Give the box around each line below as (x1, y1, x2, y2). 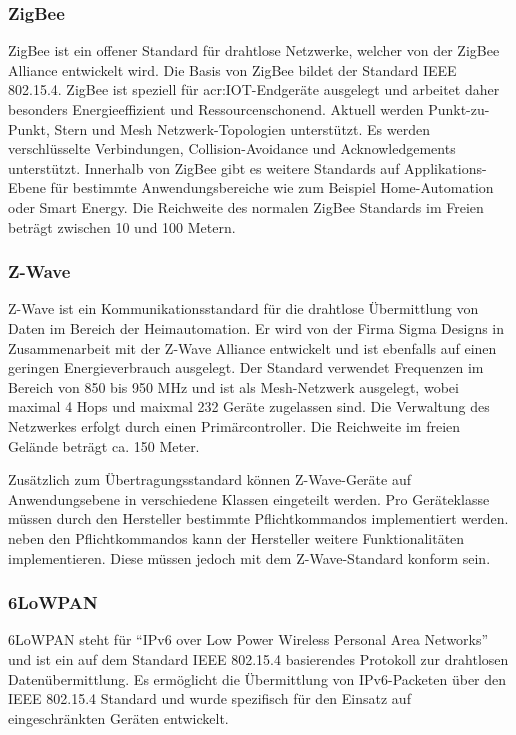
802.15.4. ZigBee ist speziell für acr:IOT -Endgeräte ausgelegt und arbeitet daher (8, 79, 500, 100)
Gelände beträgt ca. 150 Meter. (8, 435, 200, 456)
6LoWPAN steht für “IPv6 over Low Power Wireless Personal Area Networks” (8, 629, 489, 650)
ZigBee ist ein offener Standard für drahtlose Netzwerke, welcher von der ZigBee (8, 40, 500, 61)
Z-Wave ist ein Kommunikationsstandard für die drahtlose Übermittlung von (8, 298, 479, 319)
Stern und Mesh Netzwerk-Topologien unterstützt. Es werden (54, 118, 430, 139)
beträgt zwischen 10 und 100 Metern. (8, 216, 236, 237)
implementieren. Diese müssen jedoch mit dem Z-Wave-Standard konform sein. (8, 547, 491, 568)
